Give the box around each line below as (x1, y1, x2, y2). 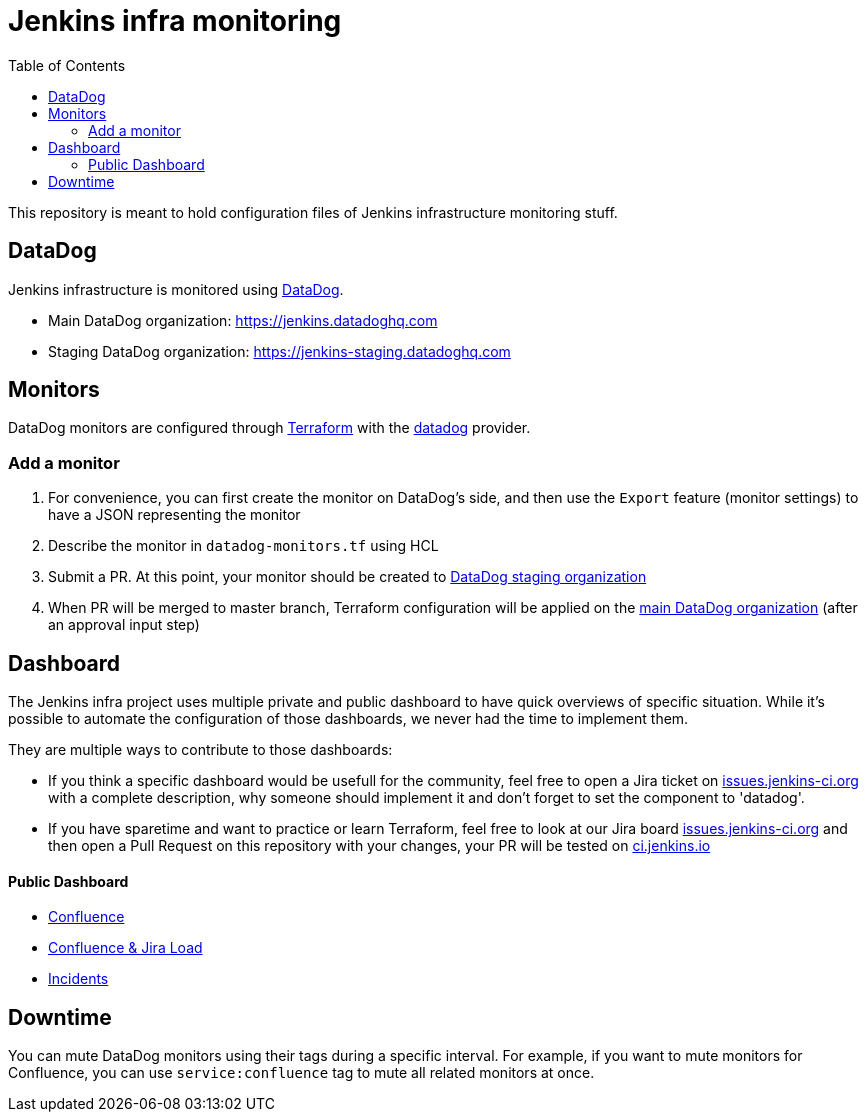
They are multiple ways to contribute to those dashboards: (8, 741, 393, 759)
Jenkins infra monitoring (8, 4, 342, 38)
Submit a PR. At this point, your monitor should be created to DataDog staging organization (48, 568, 647, 586)
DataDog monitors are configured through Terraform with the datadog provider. (8, 419, 531, 437)
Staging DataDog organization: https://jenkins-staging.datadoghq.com (48, 342, 511, 360)
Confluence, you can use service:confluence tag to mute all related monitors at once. (8, 1064, 595, 1082)
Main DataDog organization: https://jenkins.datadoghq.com (48, 311, 438, 329)
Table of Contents (8, 56, 126, 74)
